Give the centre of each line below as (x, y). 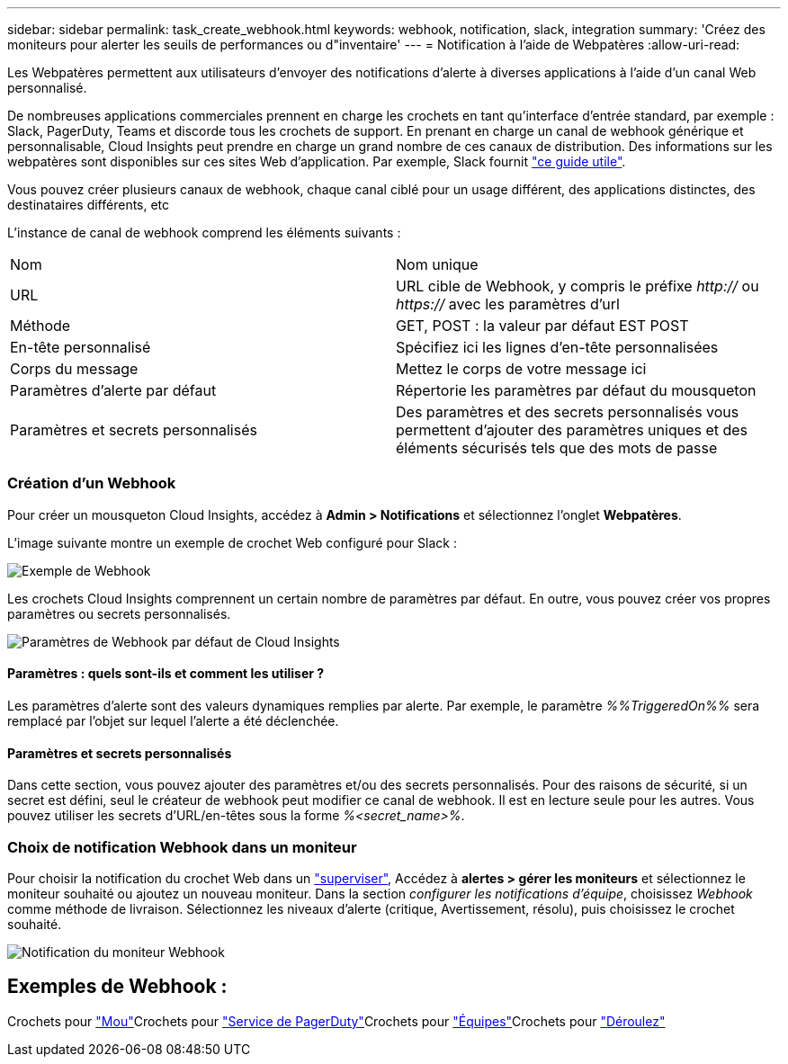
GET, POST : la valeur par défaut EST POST (542, 326)
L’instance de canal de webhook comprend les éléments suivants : (204, 232)
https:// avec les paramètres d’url (508, 304)
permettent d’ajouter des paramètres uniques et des (572, 430)
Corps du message (74, 369)
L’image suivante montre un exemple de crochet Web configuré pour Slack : (232, 542)
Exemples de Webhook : (117, 987)
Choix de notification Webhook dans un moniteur (182, 847)
